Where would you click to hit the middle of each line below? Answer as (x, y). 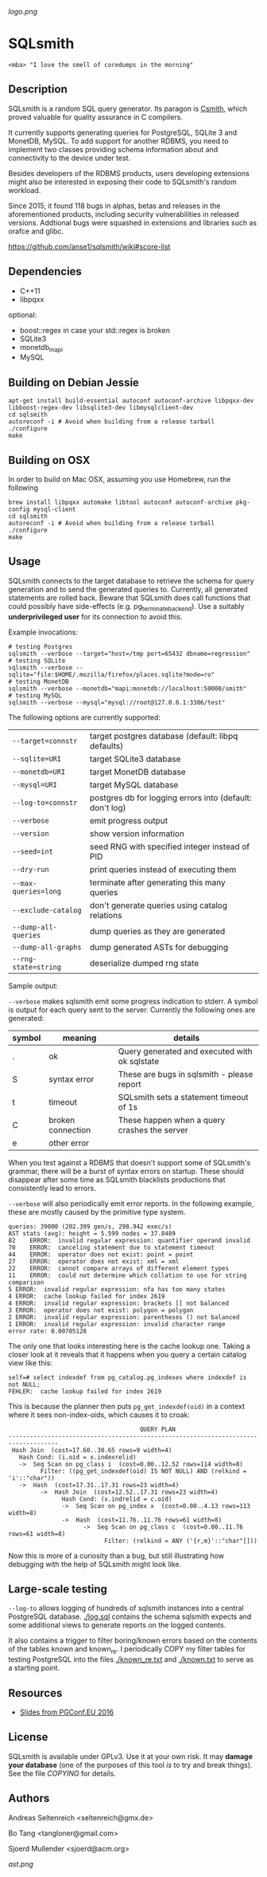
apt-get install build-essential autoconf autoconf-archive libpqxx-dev (131, 401)
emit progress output (129, 820)
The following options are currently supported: (85, 717)
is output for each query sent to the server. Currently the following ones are (132, 1009)
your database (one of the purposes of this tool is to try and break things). (130, 1765)
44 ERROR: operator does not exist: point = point (101, 1255)
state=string (37, 967)
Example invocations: (43, 632)
